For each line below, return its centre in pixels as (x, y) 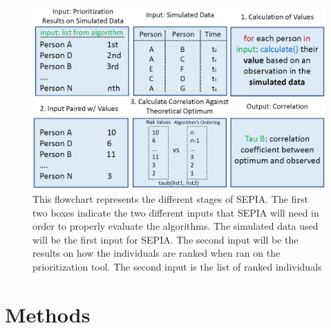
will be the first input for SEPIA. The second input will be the (165, 239)
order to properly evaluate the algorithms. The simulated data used (176, 226)
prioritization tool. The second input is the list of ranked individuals (177, 266)
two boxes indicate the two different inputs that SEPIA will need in (176, 212)
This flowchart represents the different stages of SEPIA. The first (170, 199)
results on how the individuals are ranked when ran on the (157, 253)
